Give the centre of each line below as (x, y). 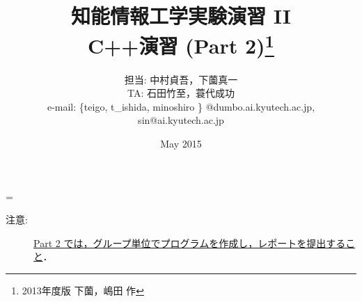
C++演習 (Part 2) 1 (181, 44)
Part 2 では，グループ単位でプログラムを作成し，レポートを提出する (190, 243)
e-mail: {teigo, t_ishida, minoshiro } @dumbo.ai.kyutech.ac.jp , (181, 106)
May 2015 (181, 144)
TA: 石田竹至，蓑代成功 (181, 93)
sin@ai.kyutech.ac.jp (181, 120)
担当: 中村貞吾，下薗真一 (181, 79)
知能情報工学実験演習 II (181, 16)
